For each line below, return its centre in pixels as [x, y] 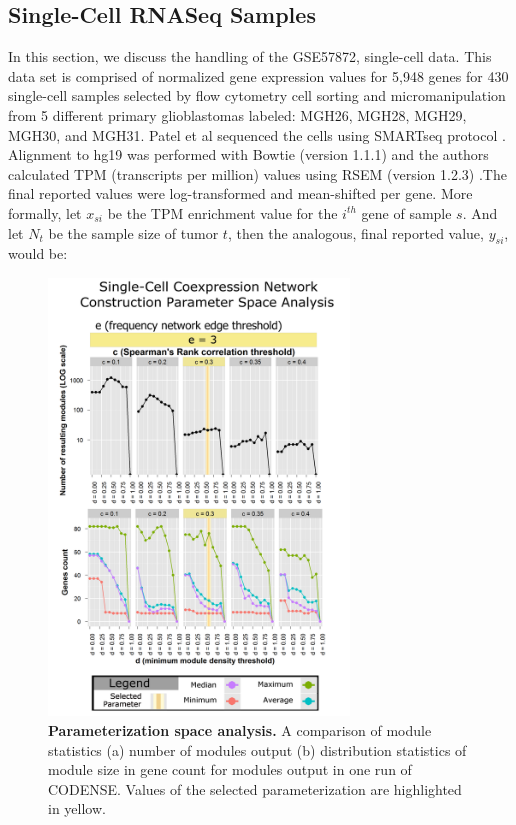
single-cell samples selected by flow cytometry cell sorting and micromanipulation [257, 95]
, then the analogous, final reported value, [355, 232]
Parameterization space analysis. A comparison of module [240, 730]
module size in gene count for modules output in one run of [230, 769]
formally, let [45, 212]
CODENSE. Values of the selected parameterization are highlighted [255, 788]
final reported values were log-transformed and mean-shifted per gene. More [240, 193]
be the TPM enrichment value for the [222, 212]
